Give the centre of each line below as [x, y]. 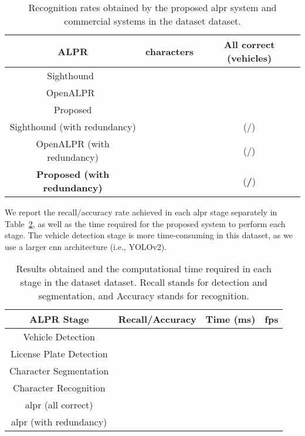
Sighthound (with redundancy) [73, 126]
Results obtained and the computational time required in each [144, 269]
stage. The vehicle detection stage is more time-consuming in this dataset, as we [149, 235]
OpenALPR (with [73, 143]
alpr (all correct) [59, 405]
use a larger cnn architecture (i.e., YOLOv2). [86, 246]
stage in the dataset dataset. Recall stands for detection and [144, 282]
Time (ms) [231, 319]
